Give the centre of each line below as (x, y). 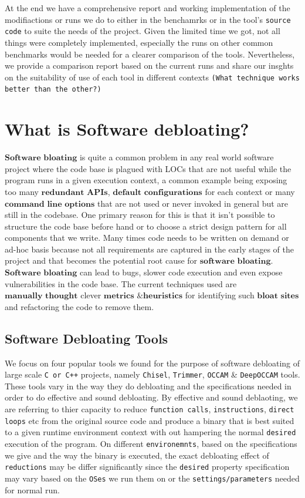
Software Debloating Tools (87, 338)
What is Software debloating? (127, 129)
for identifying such (220, 295)
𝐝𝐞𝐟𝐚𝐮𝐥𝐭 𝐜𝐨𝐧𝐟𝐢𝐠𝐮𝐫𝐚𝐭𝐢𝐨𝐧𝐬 (157, 192)
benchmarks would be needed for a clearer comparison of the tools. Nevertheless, (150, 54)
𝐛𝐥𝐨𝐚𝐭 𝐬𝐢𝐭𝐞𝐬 (278, 296)
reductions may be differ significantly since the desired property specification (147, 467)
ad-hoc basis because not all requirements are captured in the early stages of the (149, 249)
